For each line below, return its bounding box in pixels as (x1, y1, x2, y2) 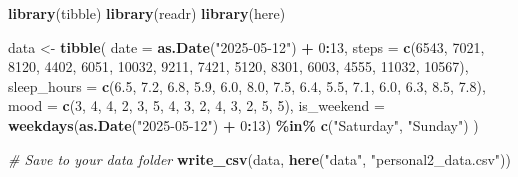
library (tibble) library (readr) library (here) (8, 3, 286, 23)
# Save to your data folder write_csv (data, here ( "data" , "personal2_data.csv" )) (8, 148, 511, 169)
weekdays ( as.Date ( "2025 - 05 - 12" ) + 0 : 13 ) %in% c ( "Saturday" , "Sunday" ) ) (8, 114, 479, 135)
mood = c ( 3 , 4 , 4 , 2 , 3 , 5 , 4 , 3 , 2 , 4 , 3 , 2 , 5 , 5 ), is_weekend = (8, 95, 385, 116)
